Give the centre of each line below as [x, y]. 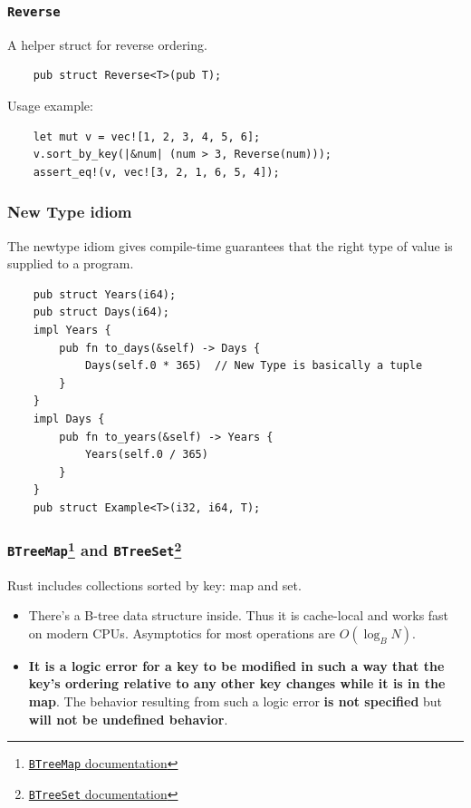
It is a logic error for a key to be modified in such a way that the [236, 665]
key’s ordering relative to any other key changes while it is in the [237, 683]
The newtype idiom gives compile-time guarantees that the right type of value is [230, 245]
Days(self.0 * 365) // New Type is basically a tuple [254, 366]
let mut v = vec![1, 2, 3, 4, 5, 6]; [147, 136]
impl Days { [69, 419]
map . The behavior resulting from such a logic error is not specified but [235, 701]
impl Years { [72, 330]
